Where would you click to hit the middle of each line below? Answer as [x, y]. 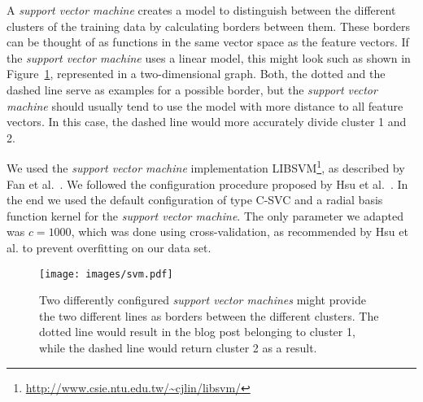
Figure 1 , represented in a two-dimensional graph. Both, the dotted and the [196, 74]
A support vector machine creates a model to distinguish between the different [201, 10]
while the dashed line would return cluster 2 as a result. [178, 347]
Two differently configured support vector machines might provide [203, 300]
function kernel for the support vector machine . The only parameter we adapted [205, 215]
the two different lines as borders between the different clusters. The [209, 315]
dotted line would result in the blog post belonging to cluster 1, [197, 332]
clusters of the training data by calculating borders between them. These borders [209, 26]
